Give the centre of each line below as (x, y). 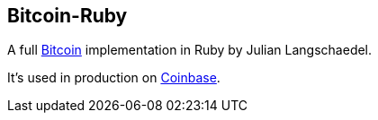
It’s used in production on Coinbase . (114, 78)
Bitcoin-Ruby (67, 16)
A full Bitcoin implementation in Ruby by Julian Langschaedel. (190, 50)
